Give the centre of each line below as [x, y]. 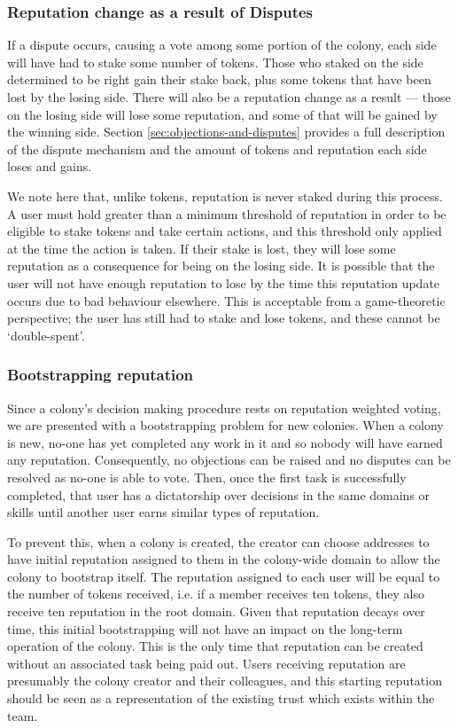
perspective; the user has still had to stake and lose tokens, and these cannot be [224, 318]
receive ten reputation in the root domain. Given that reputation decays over [216, 611]
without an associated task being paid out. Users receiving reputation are [206, 663]
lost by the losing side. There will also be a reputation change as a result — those [229, 97]
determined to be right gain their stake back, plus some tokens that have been [219, 79]
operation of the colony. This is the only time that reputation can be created [215, 646]
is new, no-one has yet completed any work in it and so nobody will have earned [225, 442]
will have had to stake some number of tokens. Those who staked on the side [215, 62]
